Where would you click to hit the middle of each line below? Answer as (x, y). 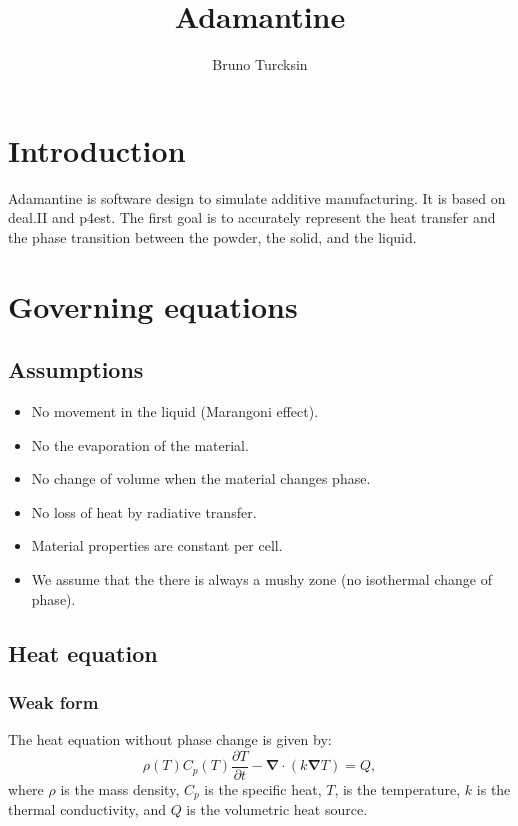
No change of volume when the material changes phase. (201, 478)
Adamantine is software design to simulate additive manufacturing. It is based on (257, 197)
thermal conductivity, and (87, 809)
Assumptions (76, 369)
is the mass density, (120, 788)
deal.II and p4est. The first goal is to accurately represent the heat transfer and (252, 217)
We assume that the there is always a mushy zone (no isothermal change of (261, 578)
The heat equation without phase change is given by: (170, 739)
